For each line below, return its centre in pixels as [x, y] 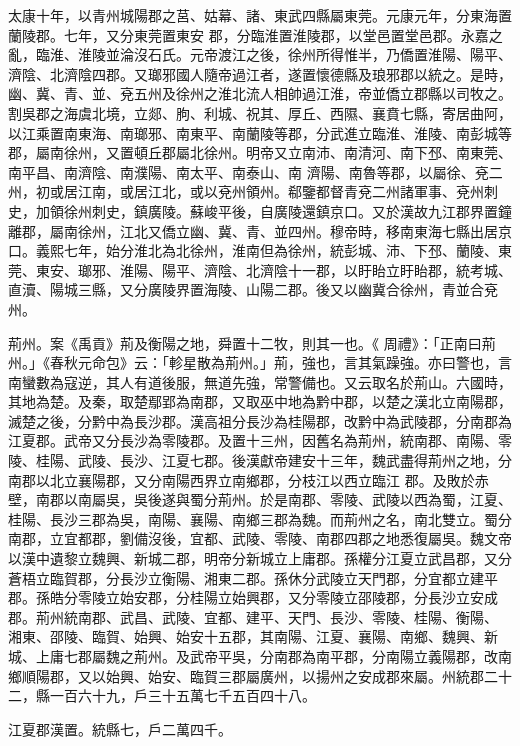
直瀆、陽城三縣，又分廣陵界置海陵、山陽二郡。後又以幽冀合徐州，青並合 [246, 289]
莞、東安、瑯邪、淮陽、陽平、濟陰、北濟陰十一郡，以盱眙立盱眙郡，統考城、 [260, 269]
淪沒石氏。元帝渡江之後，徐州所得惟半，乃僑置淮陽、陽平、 [315, 54]
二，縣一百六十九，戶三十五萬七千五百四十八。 [162, 695]
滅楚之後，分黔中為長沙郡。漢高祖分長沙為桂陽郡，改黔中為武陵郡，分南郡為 [260, 420]
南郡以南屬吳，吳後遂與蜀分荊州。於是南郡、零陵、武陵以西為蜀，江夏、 [273, 499]
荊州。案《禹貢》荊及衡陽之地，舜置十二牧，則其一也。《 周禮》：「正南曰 [245, 342]
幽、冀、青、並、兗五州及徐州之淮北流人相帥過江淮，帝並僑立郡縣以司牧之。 [260, 93]
